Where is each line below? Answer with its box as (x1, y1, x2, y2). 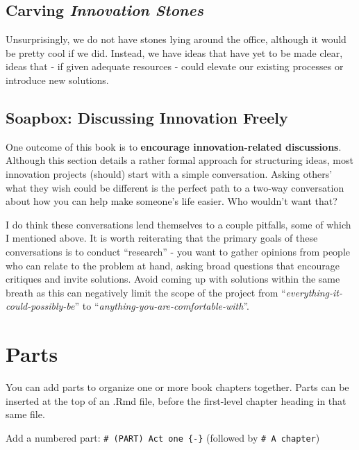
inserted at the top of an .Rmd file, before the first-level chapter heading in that (6, 393, 347, 408)
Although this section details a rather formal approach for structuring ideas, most (6, 153, 353, 167)
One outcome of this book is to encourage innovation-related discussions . (6, 139, 342, 153)
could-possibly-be (6, 299, 75, 313)
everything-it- (285, 285, 343, 299)
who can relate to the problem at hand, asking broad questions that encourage (6, 258, 340, 272)
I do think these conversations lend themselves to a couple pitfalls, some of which (6, 217, 351, 231)
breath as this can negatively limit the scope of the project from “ (6, 285, 286, 299)
